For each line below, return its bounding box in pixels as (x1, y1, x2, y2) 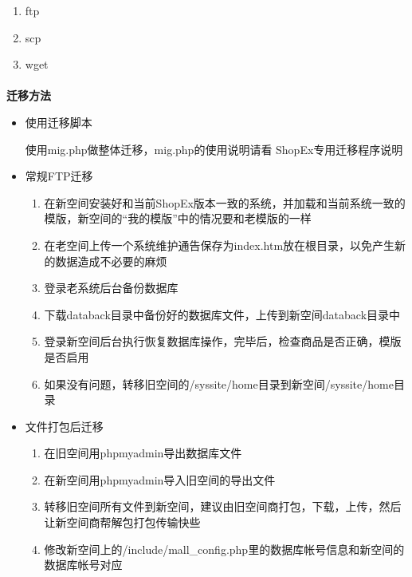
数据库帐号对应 (44, 556, 123, 573)
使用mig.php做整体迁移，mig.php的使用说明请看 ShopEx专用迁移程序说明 (25, 140, 403, 157)
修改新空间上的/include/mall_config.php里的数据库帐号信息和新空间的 (44, 540, 405, 557)
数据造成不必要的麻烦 (55, 252, 167, 269)
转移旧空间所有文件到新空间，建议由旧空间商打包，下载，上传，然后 (44, 498, 402, 515)
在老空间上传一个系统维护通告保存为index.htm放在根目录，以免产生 (44, 236, 395, 253)
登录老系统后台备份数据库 (44, 279, 179, 296)
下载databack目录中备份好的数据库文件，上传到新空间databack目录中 (44, 306, 401, 322)
